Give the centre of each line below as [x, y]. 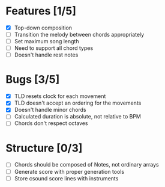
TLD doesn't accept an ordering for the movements [78, 103]
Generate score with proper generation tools [69, 171]
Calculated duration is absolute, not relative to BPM [78, 117]
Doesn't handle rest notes [46, 55]
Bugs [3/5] [33, 80]
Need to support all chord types [54, 48]
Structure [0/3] [44, 148]
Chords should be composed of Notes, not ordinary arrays [87, 165]
